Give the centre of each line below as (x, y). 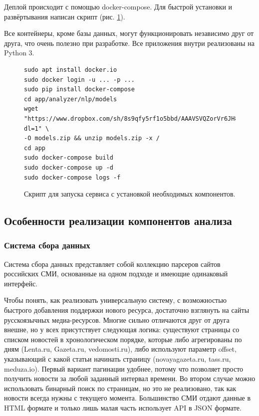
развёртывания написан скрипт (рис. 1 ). (65, 16)
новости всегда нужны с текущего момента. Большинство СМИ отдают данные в (128, 398)
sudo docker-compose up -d (69, 167)
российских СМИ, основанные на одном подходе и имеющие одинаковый (116, 274)
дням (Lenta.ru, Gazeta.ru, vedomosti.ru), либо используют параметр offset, (120, 349)
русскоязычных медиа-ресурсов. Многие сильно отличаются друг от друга (117, 319)
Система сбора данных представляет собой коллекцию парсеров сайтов (112, 264)
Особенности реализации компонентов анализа (118, 221)
